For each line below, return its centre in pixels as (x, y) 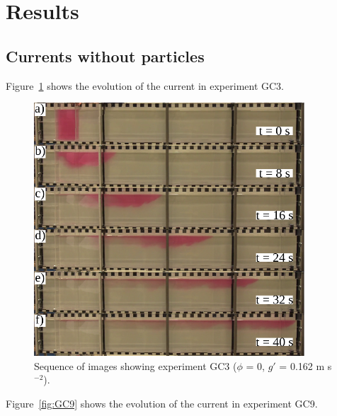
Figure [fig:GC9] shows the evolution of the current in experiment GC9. (162, 403)
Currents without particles (105, 56)
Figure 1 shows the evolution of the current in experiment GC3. (145, 85)
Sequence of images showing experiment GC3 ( (136, 365)
